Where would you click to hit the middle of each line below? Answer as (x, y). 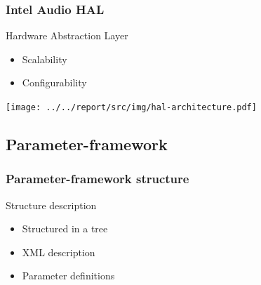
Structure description (51, 205)
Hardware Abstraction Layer (67, 35)
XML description (59, 252)
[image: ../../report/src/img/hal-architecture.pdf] (131, 107)
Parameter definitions (68, 276)
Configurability (54, 82)
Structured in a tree (65, 228)
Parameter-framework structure (98, 179)
